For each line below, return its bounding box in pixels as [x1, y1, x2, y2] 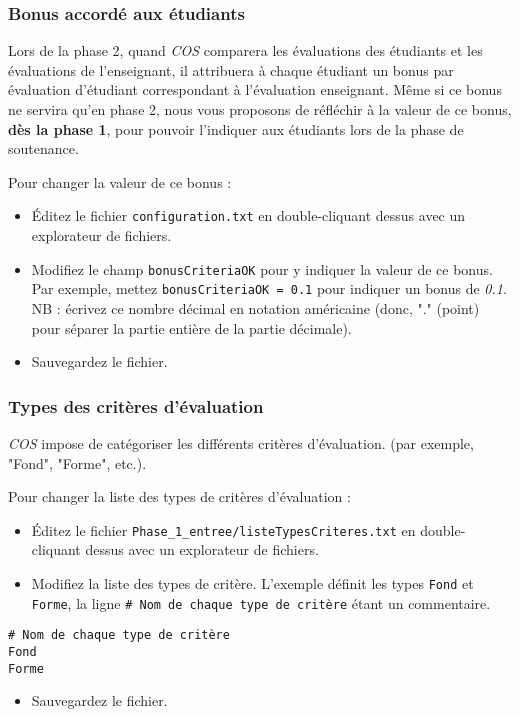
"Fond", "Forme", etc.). [8, 452, 147, 473]
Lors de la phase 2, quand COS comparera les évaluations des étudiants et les [8, 40, 483, 61]
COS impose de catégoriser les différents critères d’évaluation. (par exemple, [8, 432, 474, 453]
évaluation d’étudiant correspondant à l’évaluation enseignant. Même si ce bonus [8, 79, 502, 100]
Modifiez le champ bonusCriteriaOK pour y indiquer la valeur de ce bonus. [31, 258, 493, 279]
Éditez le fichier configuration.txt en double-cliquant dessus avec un [31, 205, 466, 226]
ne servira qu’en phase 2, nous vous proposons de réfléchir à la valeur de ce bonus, [8, 99, 512, 119]
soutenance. [8, 138, 79, 159]
